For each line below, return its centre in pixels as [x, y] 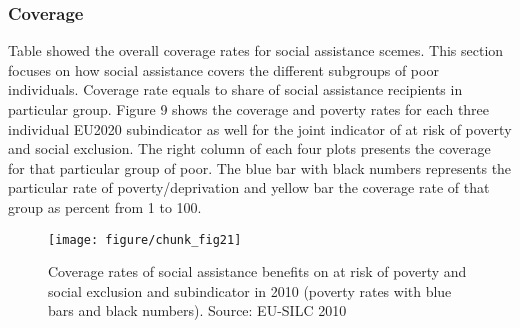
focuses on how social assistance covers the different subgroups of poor [223, 69]
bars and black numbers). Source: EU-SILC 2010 [197, 310]
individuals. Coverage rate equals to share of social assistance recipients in [235, 89]
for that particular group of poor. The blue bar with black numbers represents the [260, 167]
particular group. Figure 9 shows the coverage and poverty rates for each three [249, 109]
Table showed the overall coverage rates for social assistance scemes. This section [256, 50]
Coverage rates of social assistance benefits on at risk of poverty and [257, 271]
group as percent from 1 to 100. [105, 206]
